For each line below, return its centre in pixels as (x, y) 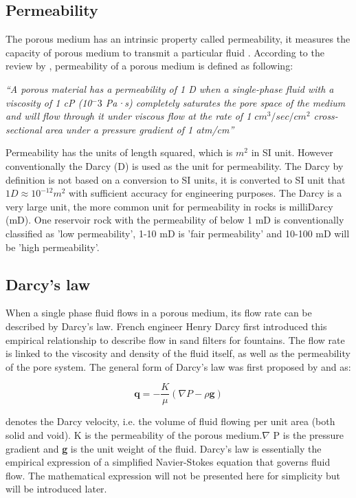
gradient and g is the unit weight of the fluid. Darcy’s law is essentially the (164, 448)
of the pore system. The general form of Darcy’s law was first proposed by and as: (178, 366)
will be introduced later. (56, 489)
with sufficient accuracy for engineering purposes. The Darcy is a (205, 193)
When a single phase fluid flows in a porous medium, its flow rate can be (159, 313)
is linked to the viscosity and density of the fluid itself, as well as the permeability (178, 353)
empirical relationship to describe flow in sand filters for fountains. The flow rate (175, 339)
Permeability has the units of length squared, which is (119, 152)
